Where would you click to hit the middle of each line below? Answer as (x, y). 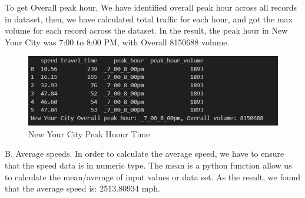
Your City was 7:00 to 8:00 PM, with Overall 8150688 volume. (117, 42)
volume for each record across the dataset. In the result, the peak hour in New (146, 30)
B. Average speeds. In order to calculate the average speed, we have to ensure (145, 154)
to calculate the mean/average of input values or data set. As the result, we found (153, 176)
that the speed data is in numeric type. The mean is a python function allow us (148, 165)
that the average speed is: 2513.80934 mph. (82, 188)
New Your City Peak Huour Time (89, 133)
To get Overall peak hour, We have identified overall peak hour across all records (151, 7)
